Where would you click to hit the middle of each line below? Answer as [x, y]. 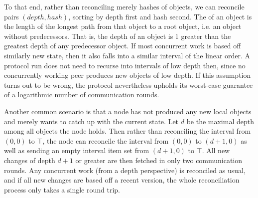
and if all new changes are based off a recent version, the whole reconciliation [122, 180]
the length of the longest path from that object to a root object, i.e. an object [123, 26]
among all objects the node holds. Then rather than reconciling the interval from [128, 131]
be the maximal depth [220, 121]
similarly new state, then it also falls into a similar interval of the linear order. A [127, 55]
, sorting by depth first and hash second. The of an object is [160, 16]
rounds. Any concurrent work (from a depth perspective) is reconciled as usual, [125, 170]
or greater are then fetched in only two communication [159, 160]
